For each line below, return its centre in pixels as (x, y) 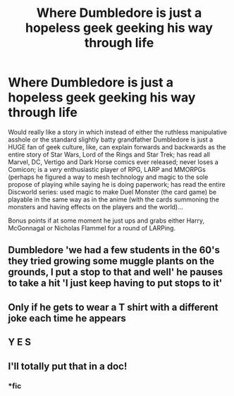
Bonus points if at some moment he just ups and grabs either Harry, (106, 221)
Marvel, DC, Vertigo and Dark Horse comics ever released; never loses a (113, 162)
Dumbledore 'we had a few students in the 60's (114, 250)
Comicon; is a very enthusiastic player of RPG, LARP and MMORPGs (107, 169)
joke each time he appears (67, 318)
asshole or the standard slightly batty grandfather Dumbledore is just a (111, 140)
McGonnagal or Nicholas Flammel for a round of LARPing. (92, 228)
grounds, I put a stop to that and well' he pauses (116, 272)
